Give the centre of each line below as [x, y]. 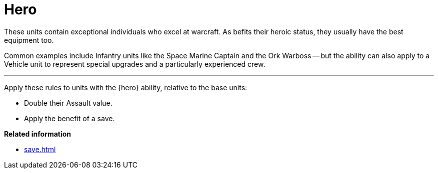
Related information [38, 134]
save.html [40, 149]
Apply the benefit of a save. [69, 118]
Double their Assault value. [68, 103]
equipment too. [29, 40]
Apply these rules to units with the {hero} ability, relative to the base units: [126, 87]
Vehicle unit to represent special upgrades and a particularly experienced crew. [135, 64]
